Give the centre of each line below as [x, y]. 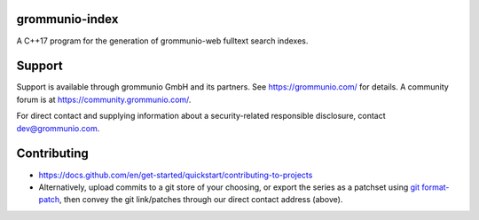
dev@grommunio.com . [58, 128]
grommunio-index [67, 19]
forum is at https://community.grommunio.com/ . [104, 99]
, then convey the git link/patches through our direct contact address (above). [201, 200]
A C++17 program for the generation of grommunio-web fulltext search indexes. [162, 41]
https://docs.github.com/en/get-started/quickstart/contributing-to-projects [176, 175]
